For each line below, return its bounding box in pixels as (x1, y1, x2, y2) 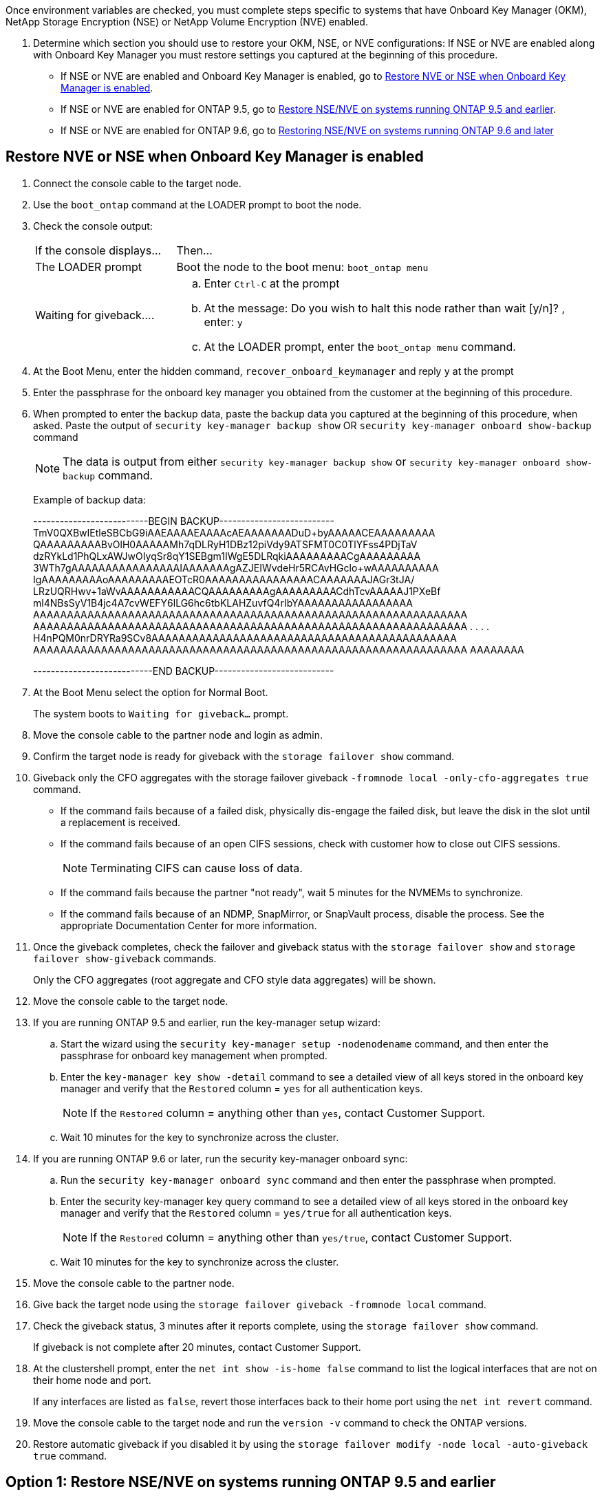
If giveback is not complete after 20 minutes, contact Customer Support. (33, 1341, 361, 1353)
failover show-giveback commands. (33, 952, 217, 964)
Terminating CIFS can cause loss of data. (90, 860, 303, 875)
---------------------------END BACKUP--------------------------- (33, 664, 334, 677)
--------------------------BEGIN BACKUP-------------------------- (33, 514, 334, 527)
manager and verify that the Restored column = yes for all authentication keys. (61, 1082, 423, 1094)
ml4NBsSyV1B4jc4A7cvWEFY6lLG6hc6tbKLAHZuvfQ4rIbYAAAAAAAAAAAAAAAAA (33, 596, 413, 609)
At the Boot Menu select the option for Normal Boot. (33, 686, 268, 698)
